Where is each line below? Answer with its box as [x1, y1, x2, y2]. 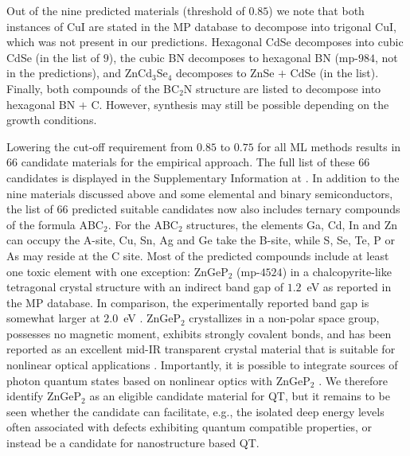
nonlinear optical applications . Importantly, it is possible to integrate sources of [6, 357, 398, 373]
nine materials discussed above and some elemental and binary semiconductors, [6, 185, 393, 201]
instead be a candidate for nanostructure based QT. [6, 435, 260, 451]
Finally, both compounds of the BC [6, 80, 180, 96]
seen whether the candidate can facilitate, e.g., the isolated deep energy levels [6, 403, 385, 419]
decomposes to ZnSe [175, 64, 275, 81]
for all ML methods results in [257, 138, 401, 154]
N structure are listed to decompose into [183, 80, 381, 96]
